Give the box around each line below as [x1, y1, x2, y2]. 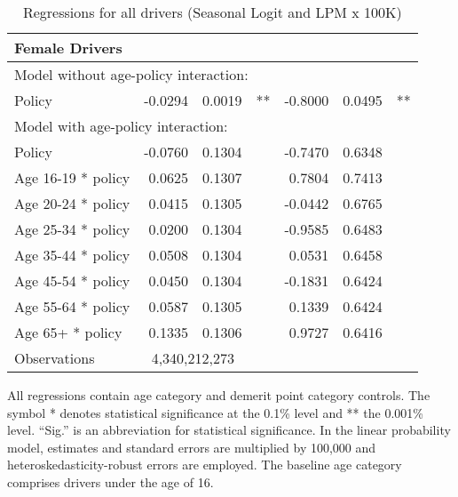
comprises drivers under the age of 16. [7, 472, 214, 491]
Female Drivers [14, 37, 122, 58]
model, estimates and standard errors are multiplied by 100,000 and [7, 437, 376, 456]
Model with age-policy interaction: [14, 116, 228, 136]
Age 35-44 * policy [14, 244, 130, 265]
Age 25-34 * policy [14, 219, 130, 239]
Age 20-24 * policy [14, 193, 130, 213]
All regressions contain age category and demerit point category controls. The [7, 386, 430, 404]
